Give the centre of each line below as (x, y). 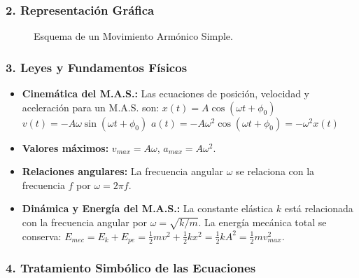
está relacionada (319, 208)
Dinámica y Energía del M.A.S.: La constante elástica (148, 208)
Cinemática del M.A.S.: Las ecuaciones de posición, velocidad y (166, 93)
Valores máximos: (65, 147)
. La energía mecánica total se (262, 222)
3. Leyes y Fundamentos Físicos (97, 67)
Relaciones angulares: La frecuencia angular (122, 171)
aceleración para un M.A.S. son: (91, 107)
